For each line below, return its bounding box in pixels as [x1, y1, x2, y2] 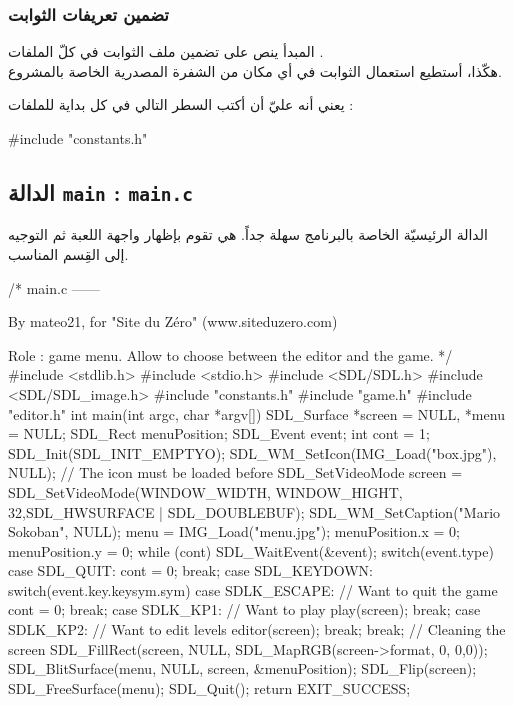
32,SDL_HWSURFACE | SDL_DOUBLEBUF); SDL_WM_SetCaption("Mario [8, 501, 501, 522]
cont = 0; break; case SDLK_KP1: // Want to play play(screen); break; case [8, 599, 481, 620]
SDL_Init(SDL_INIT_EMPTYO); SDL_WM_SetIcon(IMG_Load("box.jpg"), [8, 442, 497, 463]
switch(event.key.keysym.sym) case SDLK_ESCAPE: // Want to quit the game [8, 579, 498, 600]
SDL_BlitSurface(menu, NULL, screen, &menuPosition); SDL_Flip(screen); [8, 658, 477, 679]
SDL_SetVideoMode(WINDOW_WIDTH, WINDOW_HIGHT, [8, 481, 403, 502]
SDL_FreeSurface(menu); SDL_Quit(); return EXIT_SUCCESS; [8, 677, 411, 698]
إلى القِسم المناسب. [8, 243, 129, 264]
